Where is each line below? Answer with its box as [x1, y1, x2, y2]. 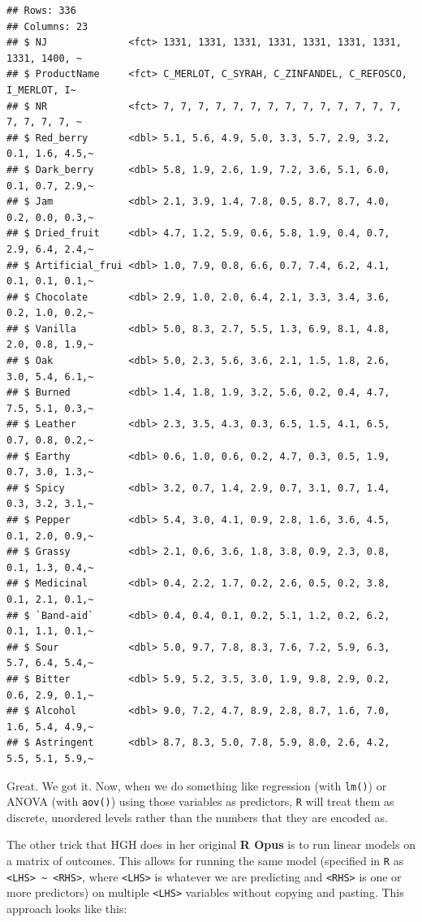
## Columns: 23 [6, 20, 88, 32]
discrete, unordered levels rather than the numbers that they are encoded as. [6, 808, 388, 825]
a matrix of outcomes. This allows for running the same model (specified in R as [6, 852, 404, 868]
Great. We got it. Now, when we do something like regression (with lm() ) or [6, 777, 387, 794]
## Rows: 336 [6, 5, 76, 16]
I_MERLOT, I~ [6, 84, 76, 96]
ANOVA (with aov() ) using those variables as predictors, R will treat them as [6, 793, 394, 810]
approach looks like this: [6, 899, 127, 916]
